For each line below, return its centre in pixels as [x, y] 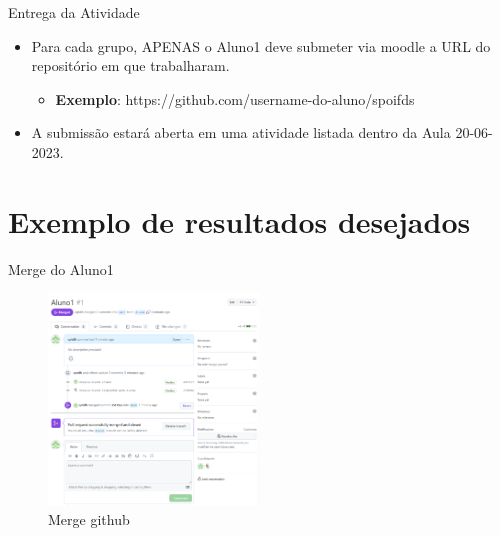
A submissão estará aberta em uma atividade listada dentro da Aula [241, 132]
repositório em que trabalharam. [130, 65]
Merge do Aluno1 [61, 268]
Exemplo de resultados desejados [239, 220]
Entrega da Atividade [74, 12]
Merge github [89, 519]
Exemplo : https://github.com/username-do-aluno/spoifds [235, 98]
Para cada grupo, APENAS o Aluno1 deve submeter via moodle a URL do [261, 45]
